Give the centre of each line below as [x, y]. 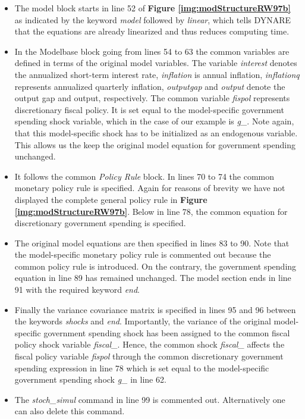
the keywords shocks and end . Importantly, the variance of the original [143, 321]
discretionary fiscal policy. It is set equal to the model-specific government [149, 109]
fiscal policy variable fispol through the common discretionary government [149, 356]
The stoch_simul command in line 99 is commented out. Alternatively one [150, 399]
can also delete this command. [70, 411]
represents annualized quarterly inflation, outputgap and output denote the [150, 86]
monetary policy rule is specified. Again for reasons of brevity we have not [150, 188]
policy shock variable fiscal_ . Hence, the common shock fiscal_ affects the [150, 344]
